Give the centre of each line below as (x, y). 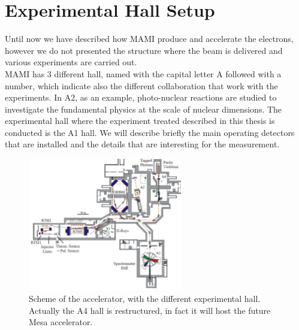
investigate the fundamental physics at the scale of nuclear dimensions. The (144, 109)
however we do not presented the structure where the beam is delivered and (144, 50)
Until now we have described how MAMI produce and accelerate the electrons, (149, 39)
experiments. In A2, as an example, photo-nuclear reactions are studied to (141, 97)
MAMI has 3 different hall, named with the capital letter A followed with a (143, 73)
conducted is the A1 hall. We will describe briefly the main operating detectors (150, 132)
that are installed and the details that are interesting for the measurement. (142, 144)
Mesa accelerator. (61, 322)
